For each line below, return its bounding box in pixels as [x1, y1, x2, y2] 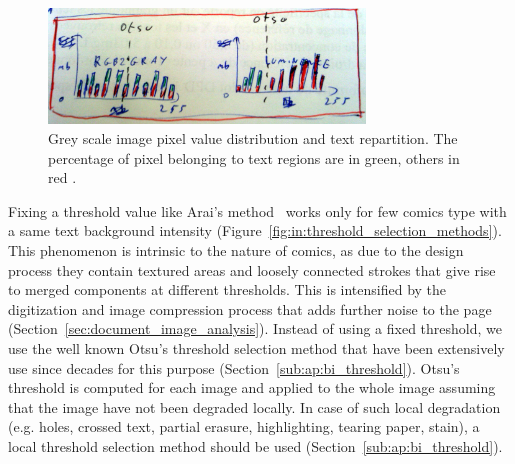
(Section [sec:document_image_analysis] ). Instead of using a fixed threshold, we [8, 318, 503, 339]
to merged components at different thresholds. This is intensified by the [8, 279, 447, 300]
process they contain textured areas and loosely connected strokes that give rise [8, 259, 496, 280]
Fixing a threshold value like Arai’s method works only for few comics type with [8, 200, 507, 221]
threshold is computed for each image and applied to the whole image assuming [8, 377, 496, 398]
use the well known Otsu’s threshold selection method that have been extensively [8, 337, 505, 358]
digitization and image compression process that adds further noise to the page [8, 298, 492, 319]
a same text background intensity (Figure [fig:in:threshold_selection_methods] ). [8, 220, 502, 241]
